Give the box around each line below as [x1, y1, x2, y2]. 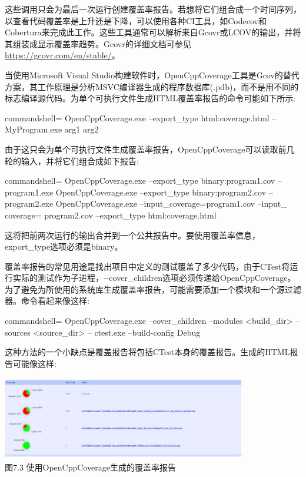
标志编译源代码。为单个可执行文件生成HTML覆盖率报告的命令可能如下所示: [5, 92, 296, 104]
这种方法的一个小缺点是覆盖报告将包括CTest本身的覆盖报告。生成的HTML [5, 346, 290, 358]
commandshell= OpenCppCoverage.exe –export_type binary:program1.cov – [5, 174, 282, 187]
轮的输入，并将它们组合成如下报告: [5, 154, 139, 167]
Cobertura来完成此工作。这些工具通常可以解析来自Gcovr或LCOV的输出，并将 [5, 26, 301, 38]
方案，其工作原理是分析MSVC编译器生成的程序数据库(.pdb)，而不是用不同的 [5, 80, 299, 92]
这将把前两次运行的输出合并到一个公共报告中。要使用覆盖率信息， [5, 228, 260, 241]
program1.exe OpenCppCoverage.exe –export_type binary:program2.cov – [5, 185, 273, 198]
